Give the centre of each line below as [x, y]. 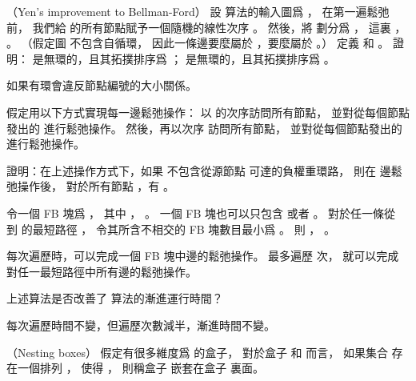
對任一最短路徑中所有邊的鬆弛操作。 [102, 271]
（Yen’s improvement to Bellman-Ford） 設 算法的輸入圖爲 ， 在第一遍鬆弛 [198, 11]
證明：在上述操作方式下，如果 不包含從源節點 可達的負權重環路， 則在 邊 [199, 170]
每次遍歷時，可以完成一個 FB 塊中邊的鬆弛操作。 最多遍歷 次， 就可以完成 [203, 256]
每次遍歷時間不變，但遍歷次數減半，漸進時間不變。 [141, 325]
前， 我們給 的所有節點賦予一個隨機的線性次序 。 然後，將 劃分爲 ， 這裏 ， [206, 27]
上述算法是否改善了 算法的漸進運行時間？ [115, 298]
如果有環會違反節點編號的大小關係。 [102, 85]
